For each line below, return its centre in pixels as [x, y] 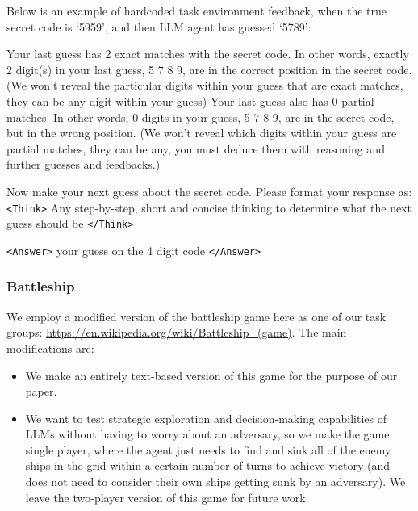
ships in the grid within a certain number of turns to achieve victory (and [207, 465]
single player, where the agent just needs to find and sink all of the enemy [208, 449]
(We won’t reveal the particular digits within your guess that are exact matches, [205, 85]
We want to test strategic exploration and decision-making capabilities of [206, 418]
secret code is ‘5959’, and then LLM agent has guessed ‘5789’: [159, 26]
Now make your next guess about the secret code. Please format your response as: [209, 191]
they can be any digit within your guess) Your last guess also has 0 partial [190, 101]
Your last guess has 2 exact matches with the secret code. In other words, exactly [208, 54]
